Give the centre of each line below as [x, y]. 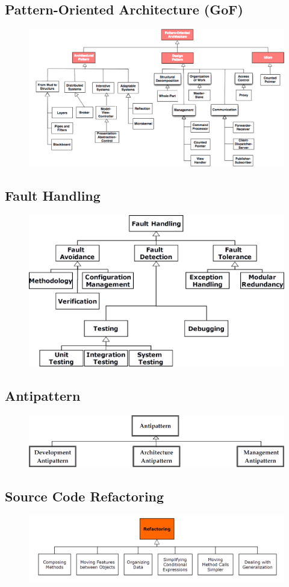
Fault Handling [53, 196]
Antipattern [43, 396]
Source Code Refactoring [85, 496]
